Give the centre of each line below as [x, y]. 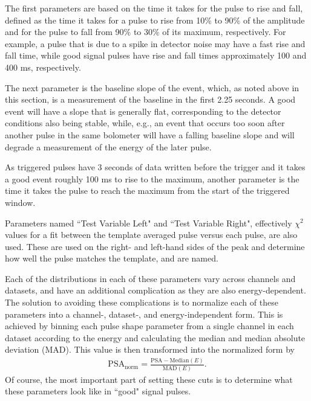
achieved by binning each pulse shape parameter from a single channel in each [149, 326]
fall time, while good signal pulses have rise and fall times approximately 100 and [156, 55]
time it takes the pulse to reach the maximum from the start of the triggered [147, 191]
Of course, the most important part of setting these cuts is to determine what [149, 379]
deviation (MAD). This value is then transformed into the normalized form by [150, 349]
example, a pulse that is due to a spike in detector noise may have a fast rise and [155, 43]
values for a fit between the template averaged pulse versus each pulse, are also [151, 235]
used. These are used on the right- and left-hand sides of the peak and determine [155, 246]
